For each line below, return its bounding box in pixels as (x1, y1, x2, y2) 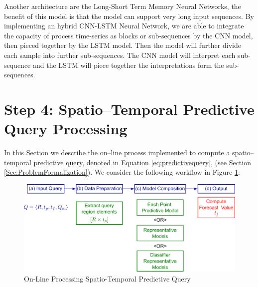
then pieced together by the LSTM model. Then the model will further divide (4, 40, 241, 50)
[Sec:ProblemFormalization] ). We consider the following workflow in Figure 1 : (4, 167, 240, 177)
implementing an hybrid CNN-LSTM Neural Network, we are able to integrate (4, 20, 244, 31)
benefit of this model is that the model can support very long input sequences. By (4, 10, 254, 21)
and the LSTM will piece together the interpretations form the (33, 59, 224, 70)
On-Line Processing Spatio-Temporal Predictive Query (24, 273, 191, 284)
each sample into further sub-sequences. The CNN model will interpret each (4, 49, 236, 60)
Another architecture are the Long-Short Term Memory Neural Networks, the (4, 1, 241, 11)
